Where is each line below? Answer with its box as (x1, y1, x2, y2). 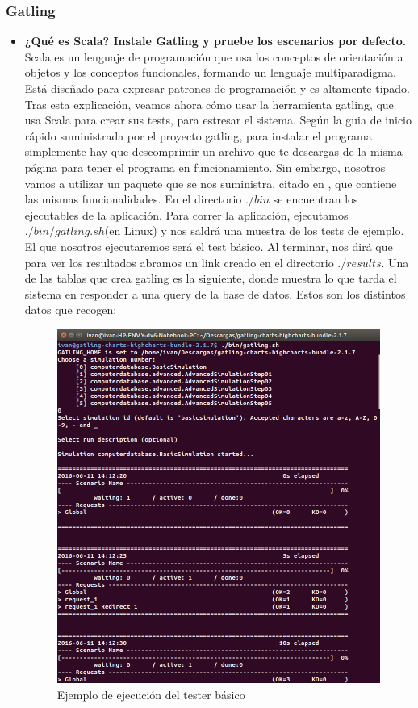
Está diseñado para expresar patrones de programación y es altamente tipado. (24, 80, 410, 96)
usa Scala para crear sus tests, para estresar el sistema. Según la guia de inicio (24, 111, 412, 128)
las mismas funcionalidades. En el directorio (24, 191, 242, 207)
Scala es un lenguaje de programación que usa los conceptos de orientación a (24, 48, 403, 65)
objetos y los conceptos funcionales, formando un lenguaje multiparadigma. (24, 64, 396, 81)
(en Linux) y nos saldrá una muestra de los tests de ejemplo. (104, 222, 404, 239)
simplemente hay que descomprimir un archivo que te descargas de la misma (24, 143, 403, 160)
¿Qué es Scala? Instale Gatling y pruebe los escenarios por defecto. (24, 32, 407, 49)
